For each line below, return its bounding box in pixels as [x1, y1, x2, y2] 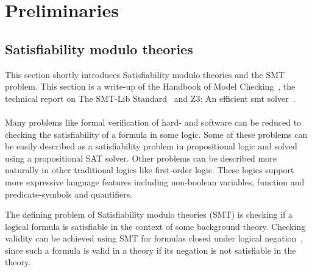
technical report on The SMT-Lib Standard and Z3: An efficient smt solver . [5, 91, 296, 104]
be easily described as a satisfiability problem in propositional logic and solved [5, 140, 297, 152]
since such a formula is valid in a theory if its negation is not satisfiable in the [5, 243, 296, 256]
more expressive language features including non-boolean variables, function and [5, 175, 305, 188]
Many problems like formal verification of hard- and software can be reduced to [5, 115, 302, 128]
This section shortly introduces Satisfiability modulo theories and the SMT [5, 68, 285, 81]
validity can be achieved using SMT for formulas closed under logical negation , [5, 232, 303, 245]
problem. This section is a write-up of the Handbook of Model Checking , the [5, 80, 296, 93]
